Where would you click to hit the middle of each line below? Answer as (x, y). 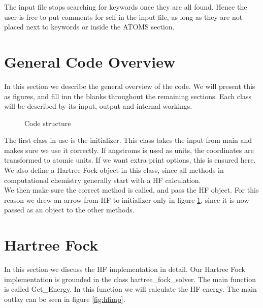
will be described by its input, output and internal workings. (98, 106)
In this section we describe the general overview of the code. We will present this (130, 86)
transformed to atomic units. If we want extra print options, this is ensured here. (130, 160)
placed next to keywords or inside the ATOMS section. (89, 27)
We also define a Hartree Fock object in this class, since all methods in (114, 170)
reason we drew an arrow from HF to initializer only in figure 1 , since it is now (127, 199)
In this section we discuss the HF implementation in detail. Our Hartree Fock (125, 269)
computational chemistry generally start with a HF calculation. (103, 180)
